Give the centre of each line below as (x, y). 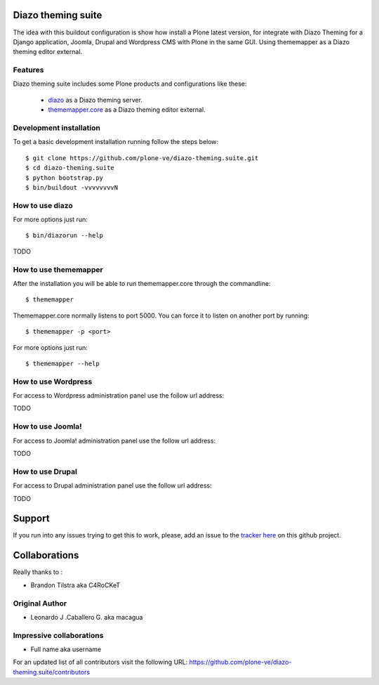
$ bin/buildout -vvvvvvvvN (72, 187)
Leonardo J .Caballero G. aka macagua (87, 617)
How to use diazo (43, 205)
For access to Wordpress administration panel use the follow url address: (119, 396)
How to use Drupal (45, 471)
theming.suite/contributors (52, 672)
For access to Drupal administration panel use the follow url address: (112, 485)
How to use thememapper (58, 269)
